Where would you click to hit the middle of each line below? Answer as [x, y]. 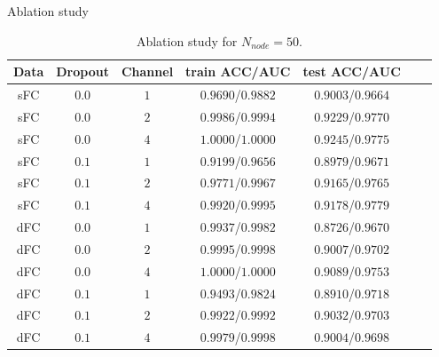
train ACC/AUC [238, 71]
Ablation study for [187, 40]
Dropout [82, 71]
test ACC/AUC [352, 71]
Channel [147, 71]
